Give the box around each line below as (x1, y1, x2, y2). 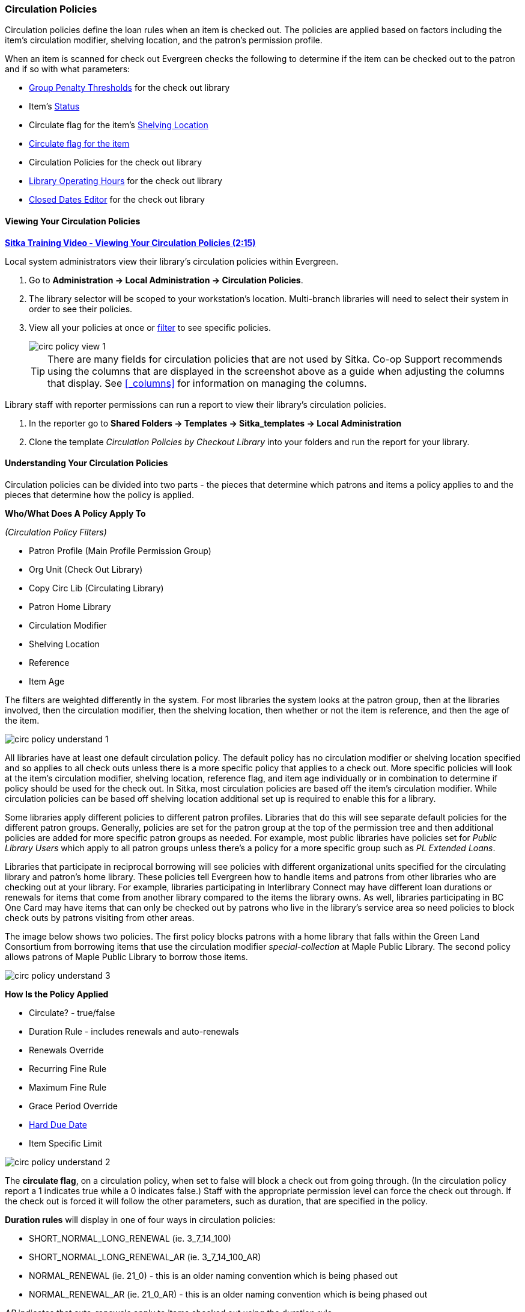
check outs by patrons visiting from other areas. (5, 912, 195, 923)
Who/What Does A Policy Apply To (5, 508, 146, 519)
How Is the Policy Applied (5, 988, 109, 999)
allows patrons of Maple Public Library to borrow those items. (5, 951, 248, 962)
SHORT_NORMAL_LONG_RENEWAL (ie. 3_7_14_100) (29, 1233, 231, 1243)
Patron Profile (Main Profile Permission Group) (29, 545, 211, 556)
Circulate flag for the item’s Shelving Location (29, 120, 208, 131)
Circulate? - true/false (29, 1007, 115, 1018)
